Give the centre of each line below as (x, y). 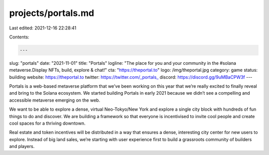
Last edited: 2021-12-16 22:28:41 (43, 28)
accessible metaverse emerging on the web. (55, 100)
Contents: (19, 37)
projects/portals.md (52, 13)
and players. (22, 147)
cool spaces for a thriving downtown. (47, 123)
